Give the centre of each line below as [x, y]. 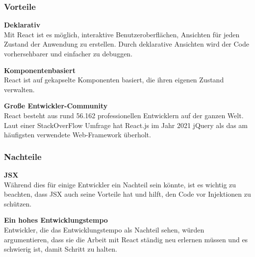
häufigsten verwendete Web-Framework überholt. [77, 135]
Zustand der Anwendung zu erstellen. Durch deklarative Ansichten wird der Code [127, 44]
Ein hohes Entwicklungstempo [56, 220]
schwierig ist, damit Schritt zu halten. [61, 249]
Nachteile [23, 156]
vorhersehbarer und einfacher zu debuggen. [68, 53]
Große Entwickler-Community [56, 106]
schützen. [18, 203]
